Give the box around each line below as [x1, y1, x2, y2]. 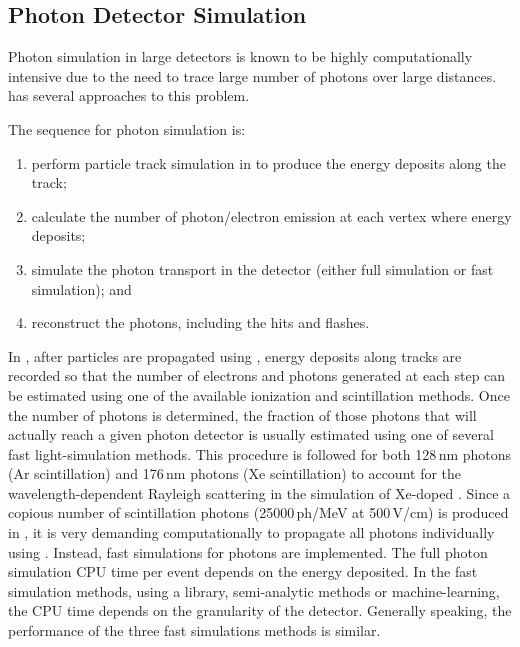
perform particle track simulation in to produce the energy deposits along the [31, 152, 506, 173]
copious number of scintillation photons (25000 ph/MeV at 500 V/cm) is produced [8, 502, 509, 523]
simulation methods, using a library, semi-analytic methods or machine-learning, [8, 580, 500, 601]
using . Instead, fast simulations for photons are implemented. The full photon [8, 541, 488, 562]
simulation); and [31, 278, 132, 299]
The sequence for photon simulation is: [8, 118, 246, 139]
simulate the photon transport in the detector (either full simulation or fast [31, 258, 494, 279]
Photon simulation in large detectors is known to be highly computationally [8, 46, 473, 67]
